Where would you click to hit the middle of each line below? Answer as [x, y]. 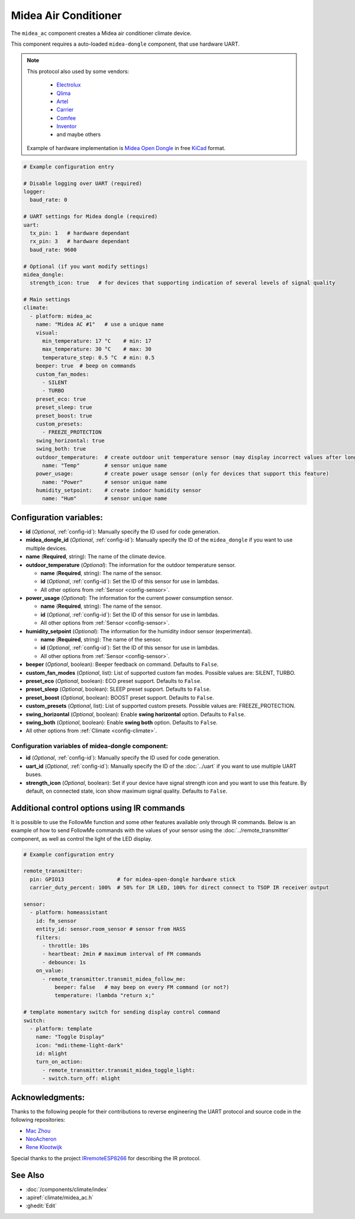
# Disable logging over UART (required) [83, 183]
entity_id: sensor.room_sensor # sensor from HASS [111, 929]
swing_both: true [61, 449]
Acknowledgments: [48, 1097]
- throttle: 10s [66, 946]
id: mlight [51, 1054]
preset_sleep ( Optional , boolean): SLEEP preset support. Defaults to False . [118, 689]
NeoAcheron [41, 1139]
